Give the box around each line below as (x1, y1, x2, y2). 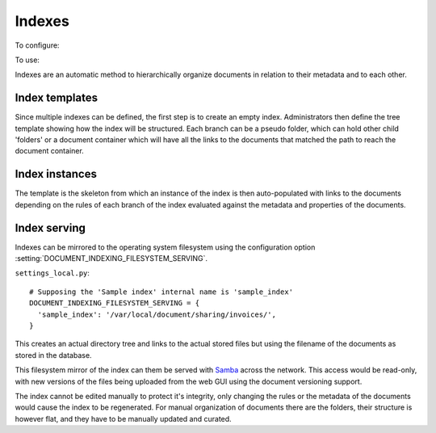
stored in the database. (15, 350, 92, 359)
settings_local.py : (15, 268, 90, 278)
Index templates (15, 91, 99, 105)
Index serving (15, 221, 86, 234)
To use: (15, 55, 40, 65)
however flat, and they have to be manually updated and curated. (15, 414, 232, 423)
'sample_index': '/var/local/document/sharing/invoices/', (37, 309, 276, 319)
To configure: (15, 40, 60, 50)
